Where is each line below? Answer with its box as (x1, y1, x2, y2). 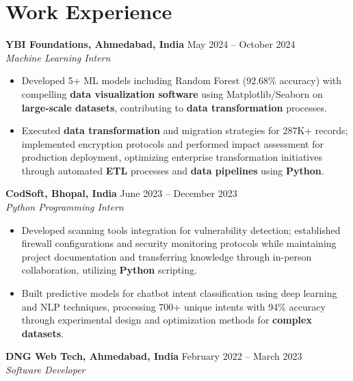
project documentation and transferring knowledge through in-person (21, 249, 312, 263)
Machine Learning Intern (5, 50, 111, 64)
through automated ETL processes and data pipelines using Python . (21, 163, 324, 177)
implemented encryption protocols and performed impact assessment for (21, 136, 324, 150)
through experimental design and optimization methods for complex (21, 313, 312, 327)
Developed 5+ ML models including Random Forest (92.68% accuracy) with (21, 73, 342, 88)
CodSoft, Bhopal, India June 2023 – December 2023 (5, 186, 237, 200)
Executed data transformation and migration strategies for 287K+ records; (21, 123, 348, 137)
